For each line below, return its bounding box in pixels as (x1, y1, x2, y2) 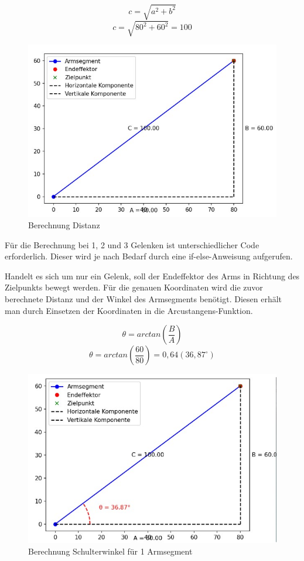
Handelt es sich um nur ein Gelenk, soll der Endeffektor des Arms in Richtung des (5, 269, 300, 282)
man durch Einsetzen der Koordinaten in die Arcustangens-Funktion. (5, 304, 253, 316)
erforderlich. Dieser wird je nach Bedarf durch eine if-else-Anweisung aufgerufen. (5, 250, 293, 262)
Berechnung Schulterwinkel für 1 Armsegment (28, 545, 193, 557)
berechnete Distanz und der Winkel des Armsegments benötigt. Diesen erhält (5, 293, 282, 305)
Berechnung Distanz (28, 219, 100, 231)
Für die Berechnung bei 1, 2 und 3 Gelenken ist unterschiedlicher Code (5, 238, 259, 251)
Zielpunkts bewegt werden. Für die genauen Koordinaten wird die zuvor (5, 281, 263, 293)
